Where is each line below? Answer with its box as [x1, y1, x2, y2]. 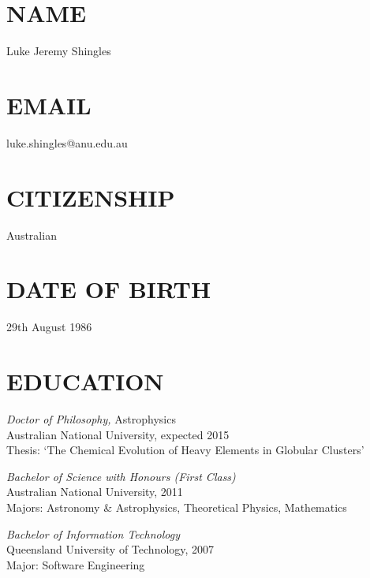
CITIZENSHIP [6, 181, 175, 213]
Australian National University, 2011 [6, 483, 183, 500]
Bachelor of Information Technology [6, 525, 180, 542]
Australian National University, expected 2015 [6, 426, 230, 442]
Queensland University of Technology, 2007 [6, 541, 215, 557]
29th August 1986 [6, 319, 92, 335]
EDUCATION [6, 365, 164, 397]
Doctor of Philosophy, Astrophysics [6, 411, 176, 427]
